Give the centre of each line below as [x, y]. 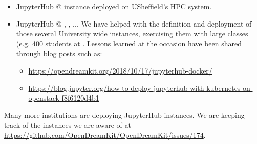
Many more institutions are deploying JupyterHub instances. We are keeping [124, 115]
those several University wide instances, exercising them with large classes [132, 33]
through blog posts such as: [59, 53]
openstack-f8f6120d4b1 [64, 98]
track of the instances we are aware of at [68, 125]
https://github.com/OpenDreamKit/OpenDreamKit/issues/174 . [105, 135]
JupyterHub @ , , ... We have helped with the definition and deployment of [134, 23]
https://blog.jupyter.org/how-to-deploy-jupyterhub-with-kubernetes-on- [141, 88]
